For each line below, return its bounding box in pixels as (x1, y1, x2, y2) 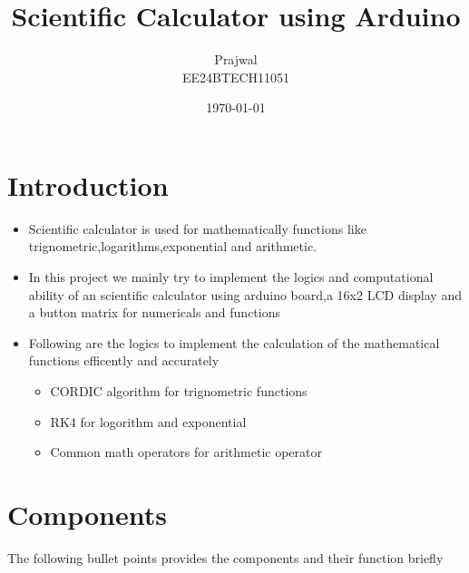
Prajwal (214, 50, 258, 69)
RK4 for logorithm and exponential (50, 412, 247, 431)
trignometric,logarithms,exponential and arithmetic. (28, 237, 318, 256)
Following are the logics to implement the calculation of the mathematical (28, 333, 440, 352)
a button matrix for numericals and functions (28, 303, 280, 322)
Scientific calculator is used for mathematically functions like (28, 219, 366, 238)
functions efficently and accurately (28, 351, 220, 370)
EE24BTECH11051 (181, 67, 290, 86)
